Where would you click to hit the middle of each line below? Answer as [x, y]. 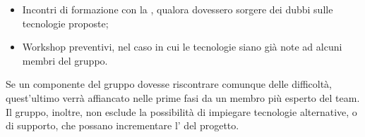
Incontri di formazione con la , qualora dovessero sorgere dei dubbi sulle [178, 9]
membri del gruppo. [65, 60]
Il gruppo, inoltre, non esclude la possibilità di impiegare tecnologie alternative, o [181, 111]
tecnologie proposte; [65, 23]
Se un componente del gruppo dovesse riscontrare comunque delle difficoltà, [169, 84]
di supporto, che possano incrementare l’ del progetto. [122, 125]
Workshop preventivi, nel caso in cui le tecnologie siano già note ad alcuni [182, 47]
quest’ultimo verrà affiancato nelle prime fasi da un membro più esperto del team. [183, 97]
